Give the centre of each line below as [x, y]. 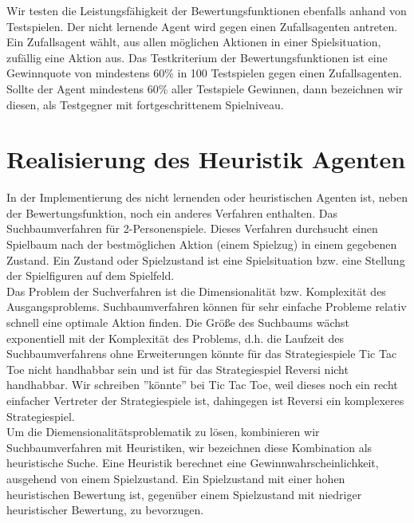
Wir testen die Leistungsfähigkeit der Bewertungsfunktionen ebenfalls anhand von [207, 10]
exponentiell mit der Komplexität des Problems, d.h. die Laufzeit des [175, 338]
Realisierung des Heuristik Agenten [206, 159]
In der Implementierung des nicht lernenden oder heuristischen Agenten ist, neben [207, 197]
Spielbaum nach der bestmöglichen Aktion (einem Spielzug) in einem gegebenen [202, 244]
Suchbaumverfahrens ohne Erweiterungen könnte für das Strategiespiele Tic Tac [202, 354]
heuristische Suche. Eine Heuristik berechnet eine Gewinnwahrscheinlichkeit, [193, 463]
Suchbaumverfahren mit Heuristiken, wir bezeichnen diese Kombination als [189, 447]
